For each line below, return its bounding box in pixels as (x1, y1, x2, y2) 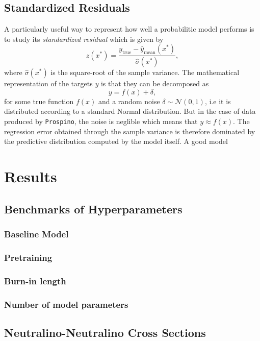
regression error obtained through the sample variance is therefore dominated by (4, 126, 255, 136)
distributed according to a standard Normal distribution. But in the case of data (4, 106, 256, 116)
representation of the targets (4, 78, 93, 89)
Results (4, 166, 57, 187)
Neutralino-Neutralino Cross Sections (4, 324, 206, 340)
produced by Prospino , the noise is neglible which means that (4, 116, 198, 127)
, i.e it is (204, 95, 231, 106)
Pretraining (4, 251, 53, 263)
